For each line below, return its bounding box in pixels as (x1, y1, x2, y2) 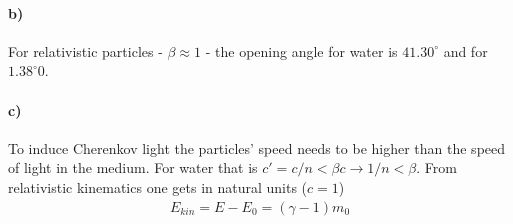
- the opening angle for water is (205, 40, 398, 61)
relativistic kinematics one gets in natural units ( (8, 176, 308, 197)
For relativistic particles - (8, 40, 163, 61)
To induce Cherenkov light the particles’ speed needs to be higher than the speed (8, 137, 506, 158)
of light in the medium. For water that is (8, 157, 258, 178)
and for (443, 40, 488, 61)
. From (416, 157, 457, 178)
